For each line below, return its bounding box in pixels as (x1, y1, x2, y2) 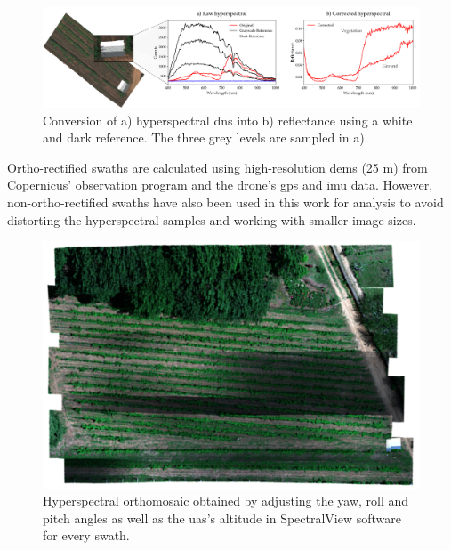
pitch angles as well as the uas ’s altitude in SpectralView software (43, 508, 402, 527)
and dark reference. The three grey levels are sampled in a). (43, 128, 368, 147)
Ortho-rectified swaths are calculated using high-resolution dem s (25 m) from (7, 158, 428, 176)
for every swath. (43, 526, 130, 545)
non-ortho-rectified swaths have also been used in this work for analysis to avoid (7, 193, 444, 211)
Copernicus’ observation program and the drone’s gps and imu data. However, (7, 175, 433, 194)
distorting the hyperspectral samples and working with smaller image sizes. (7, 210, 416, 229)
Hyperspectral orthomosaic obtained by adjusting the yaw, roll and (43, 491, 409, 510)
